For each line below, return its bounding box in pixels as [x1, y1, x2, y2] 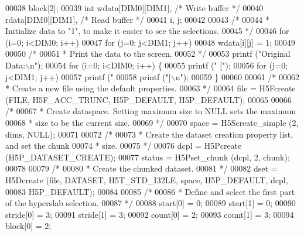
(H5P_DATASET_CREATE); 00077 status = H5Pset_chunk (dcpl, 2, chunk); [5, 151, 290, 163]
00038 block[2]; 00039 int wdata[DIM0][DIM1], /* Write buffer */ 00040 [5, 2, 264, 13]
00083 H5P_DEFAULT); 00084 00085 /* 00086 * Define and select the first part [5, 185, 295, 197]
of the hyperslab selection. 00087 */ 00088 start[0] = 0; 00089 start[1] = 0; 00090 [5, 197, 296, 209]
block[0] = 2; [5, 220, 52, 232]
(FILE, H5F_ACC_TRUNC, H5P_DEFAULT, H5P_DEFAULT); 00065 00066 [5, 93, 292, 105]
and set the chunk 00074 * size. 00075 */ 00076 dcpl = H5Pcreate [5, 139, 242, 152]
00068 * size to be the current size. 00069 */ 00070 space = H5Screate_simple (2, [5, 116, 299, 128]
